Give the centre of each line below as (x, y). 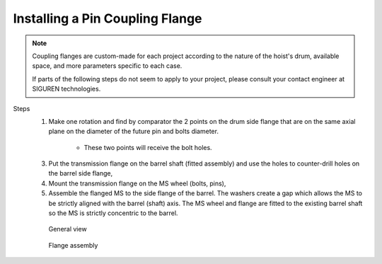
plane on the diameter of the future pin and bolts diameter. (134, 132)
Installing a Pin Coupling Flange (108, 18)
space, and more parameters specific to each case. (107, 66)
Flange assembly (73, 245)
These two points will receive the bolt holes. (148, 147)
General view (68, 229)
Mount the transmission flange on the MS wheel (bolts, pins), (137, 183)
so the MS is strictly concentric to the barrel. (113, 213)
